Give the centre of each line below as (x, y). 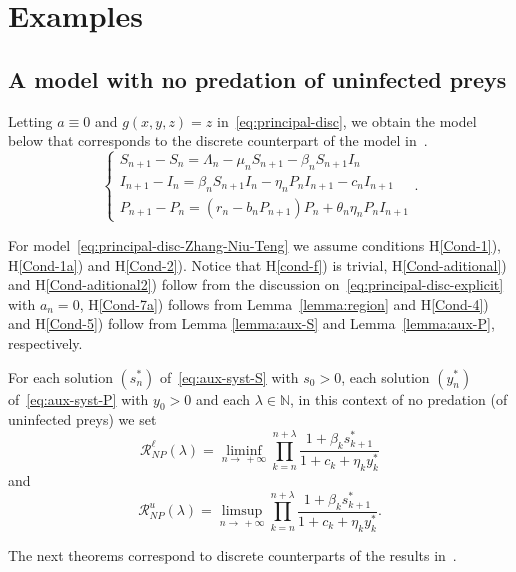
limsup (242, 511)
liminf (244, 450)
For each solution (60, 376)
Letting (30, 120)
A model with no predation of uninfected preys (257, 78)
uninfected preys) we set (82, 419)
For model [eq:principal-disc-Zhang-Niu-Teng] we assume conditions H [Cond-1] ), (254, 244)
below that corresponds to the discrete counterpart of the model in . (218, 140)
